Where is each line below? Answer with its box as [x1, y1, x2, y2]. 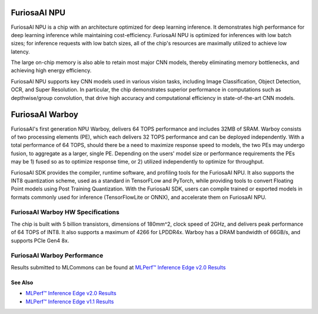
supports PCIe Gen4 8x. [11, 237, 69, 244]
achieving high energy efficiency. [11, 67, 92, 74]
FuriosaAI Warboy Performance [11, 252, 104, 260]
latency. [11, 48, 31, 55]
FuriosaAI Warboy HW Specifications [11, 208, 120, 216]
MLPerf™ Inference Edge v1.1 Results [25, 298, 114, 305]
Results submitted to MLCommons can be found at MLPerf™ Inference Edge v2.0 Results [11, 263, 226, 270]
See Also [11, 279, 34, 286]
